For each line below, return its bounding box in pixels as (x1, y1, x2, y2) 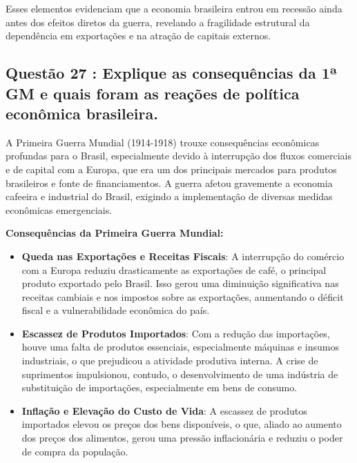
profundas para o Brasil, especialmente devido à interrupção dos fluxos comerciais (6, 148, 352, 163)
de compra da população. (21, 444, 128, 458)
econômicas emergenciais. (6, 202, 113, 217)
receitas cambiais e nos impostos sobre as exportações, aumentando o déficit (21, 289, 344, 304)
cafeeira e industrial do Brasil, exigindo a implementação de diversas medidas (6, 189, 333, 204)
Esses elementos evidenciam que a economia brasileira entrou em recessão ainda (6, 1, 342, 15)
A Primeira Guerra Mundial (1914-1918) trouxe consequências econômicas (6, 135, 320, 149)
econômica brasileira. (6, 102, 158, 124)
